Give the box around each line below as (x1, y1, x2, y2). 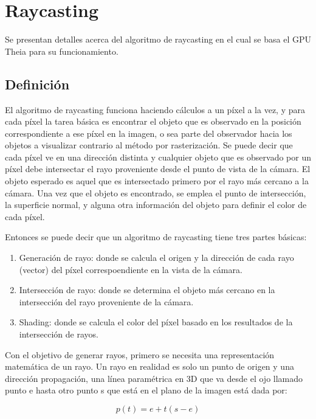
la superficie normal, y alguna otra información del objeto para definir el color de (5, 198, 307, 211)
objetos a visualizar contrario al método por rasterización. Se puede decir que (5, 139, 293, 151)
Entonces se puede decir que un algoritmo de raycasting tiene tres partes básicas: (5, 230, 307, 243)
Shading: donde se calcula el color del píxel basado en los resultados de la (19, 316, 293, 328)
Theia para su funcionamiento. (5, 44, 118, 57)
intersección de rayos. (19, 328, 98, 341)
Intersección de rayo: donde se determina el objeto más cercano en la (19, 283, 275, 296)
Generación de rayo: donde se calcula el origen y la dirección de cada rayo (19, 251, 294, 264)
